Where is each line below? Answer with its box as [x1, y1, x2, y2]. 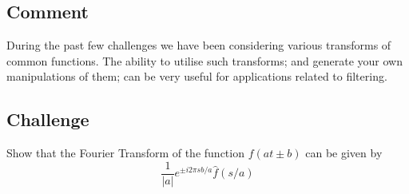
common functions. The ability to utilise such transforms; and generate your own [6, 52, 403, 69]
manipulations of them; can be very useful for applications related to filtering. [6, 68, 387, 85]
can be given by [305, 145, 383, 161]
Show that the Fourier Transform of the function [6, 145, 244, 161]
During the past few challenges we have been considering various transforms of [6, 37, 391, 53]
